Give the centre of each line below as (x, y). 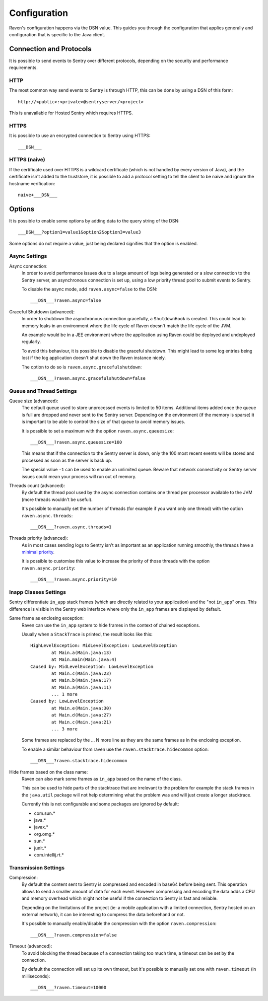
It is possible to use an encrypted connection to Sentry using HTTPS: (80, 136)
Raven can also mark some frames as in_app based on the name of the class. (102, 779)
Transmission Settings (37, 867)
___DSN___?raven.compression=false (74, 935)
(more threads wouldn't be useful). (57, 500)
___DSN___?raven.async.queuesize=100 (76, 442)
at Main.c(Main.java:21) (81, 722)
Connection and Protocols (50, 49)
